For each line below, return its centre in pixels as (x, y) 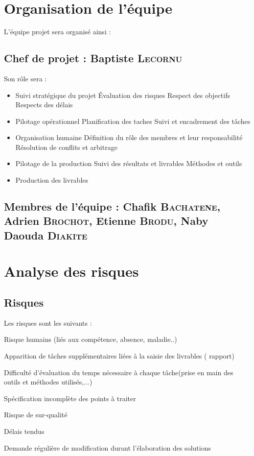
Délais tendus (24, 431)
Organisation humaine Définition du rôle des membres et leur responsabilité (129, 137)
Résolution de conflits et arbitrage (66, 147)
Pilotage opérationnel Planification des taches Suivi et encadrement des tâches (133, 121)
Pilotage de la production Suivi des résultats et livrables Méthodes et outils (129, 163)
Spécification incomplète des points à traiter (70, 398)
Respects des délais (44, 105)
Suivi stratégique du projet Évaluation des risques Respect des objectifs (123, 95)
